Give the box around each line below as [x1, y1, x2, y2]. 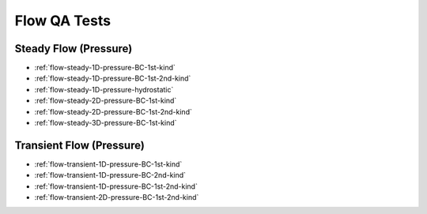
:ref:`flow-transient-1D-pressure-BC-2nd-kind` [34, 171, 186, 180]
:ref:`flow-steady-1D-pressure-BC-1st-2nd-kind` [34, 73, 191, 83]
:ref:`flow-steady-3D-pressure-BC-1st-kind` [34, 118, 177, 128]
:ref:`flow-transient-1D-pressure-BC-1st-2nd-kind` [34, 182, 198, 191]
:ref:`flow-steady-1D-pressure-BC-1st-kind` [34, 63, 176, 73]
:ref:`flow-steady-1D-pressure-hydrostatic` [34, 84, 174, 94]
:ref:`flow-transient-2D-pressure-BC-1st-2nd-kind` [34, 193, 199, 202]
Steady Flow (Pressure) [14, 42, 133, 55]
